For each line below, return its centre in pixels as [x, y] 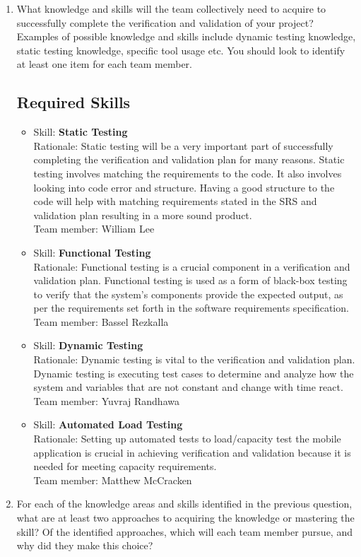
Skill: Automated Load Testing [108, 424]
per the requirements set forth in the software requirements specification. [191, 308]
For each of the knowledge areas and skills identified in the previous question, [184, 504]
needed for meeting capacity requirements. [125, 466]
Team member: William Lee [94, 229]
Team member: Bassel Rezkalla [101, 321]
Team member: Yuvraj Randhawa [106, 400]
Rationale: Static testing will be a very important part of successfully [183, 145]
